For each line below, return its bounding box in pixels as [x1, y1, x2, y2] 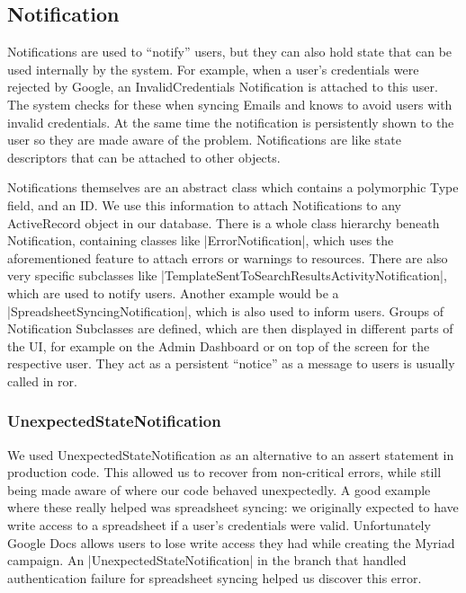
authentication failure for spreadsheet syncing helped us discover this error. [7, 568, 422, 587]
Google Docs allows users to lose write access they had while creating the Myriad [7, 533, 455, 552]
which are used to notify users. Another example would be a [7, 283, 339, 302]
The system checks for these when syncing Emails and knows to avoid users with [7, 94, 453, 113]
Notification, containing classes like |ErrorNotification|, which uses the [7, 231, 394, 250]
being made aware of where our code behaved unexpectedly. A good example [7, 480, 431, 499]
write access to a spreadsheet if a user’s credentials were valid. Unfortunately [7, 516, 431, 535]
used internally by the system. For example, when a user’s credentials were [7, 59, 419, 78]
